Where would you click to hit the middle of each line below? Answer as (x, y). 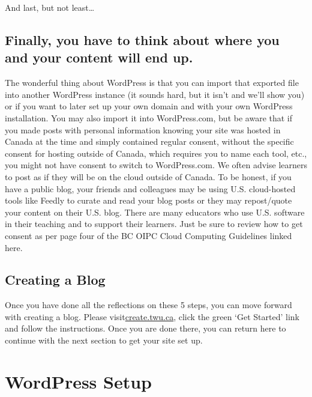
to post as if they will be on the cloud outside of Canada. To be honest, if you (148, 176)
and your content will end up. (99, 57)
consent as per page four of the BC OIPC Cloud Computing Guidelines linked (148, 235)
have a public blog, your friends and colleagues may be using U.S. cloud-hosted (150, 188)
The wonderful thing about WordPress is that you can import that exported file (152, 83)
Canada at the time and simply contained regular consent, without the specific (149, 141)
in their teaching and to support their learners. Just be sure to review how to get (154, 224)
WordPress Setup (79, 381)
